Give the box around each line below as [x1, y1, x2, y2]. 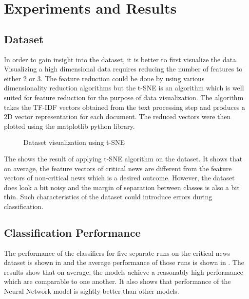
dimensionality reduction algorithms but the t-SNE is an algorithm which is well [4, 83, 244, 93]
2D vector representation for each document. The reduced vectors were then [4, 111, 231, 122]
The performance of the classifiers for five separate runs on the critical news [4, 247, 230, 258]
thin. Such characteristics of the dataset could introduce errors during [4, 192, 212, 202]
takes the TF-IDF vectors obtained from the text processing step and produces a [4, 102, 246, 112]
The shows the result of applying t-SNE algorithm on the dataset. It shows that [4, 153, 243, 163]
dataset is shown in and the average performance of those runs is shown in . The [4, 257, 244, 267]
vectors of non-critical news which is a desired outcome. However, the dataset [4, 173, 235, 183]
